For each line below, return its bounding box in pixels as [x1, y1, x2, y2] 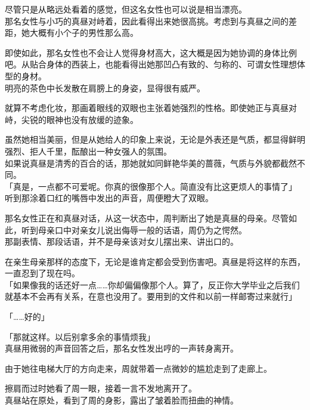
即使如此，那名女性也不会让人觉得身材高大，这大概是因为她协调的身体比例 [5, 46, 297, 58]
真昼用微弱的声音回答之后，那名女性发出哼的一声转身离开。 [5, 342, 238, 354]
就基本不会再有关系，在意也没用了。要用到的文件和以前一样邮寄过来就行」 [5, 290, 297, 303]
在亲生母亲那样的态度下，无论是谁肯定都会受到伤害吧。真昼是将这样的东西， [5, 255, 305, 267]
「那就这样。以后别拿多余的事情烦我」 [5, 330, 155, 343]
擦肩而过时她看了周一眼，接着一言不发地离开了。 [5, 382, 197, 394]
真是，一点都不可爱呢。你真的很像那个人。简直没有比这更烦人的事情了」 [13, 180, 297, 192]
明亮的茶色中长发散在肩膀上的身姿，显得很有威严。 [5, 81, 205, 94]
